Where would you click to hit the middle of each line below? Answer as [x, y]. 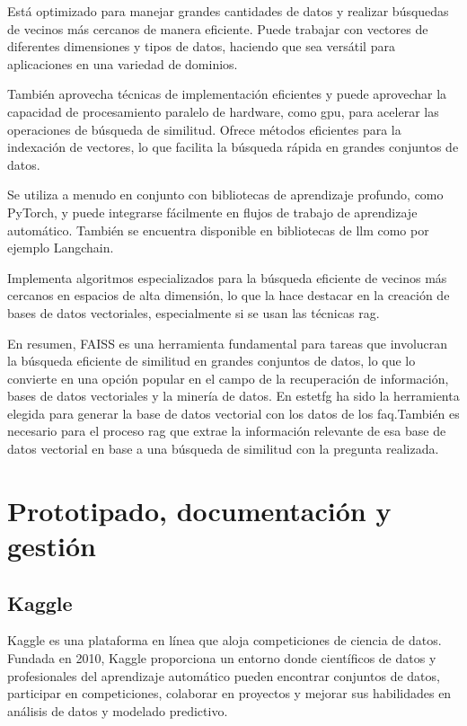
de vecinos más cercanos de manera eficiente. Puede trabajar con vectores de [218, 28]
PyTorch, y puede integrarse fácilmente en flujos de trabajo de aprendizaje [212, 212]
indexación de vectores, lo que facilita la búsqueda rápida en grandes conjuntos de [233, 147]
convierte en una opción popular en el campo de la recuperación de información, [228, 378]
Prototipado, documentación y [199, 510]
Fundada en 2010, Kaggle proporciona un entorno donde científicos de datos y [222, 658]
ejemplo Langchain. [61, 248]
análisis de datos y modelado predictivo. [118, 710]
